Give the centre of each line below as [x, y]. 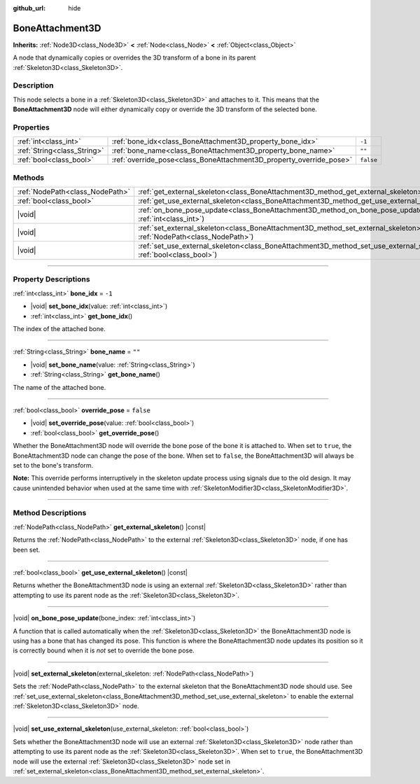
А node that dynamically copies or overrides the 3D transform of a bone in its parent [134, 58]
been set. [27, 549]
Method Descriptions [50, 513]
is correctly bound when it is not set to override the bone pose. [104, 650]
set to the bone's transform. [53, 465]
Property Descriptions [51, 279]
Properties [31, 127]
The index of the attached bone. [59, 329]
